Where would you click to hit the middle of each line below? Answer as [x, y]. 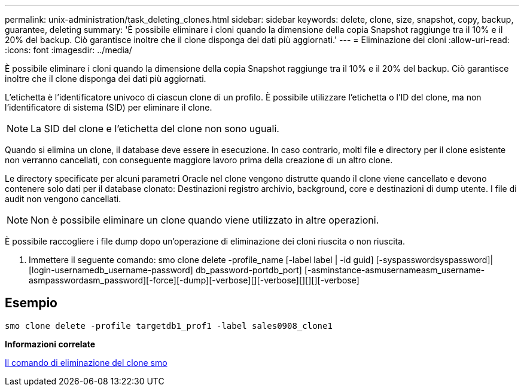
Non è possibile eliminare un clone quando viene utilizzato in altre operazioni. [205, 220]
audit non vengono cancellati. [63, 199]
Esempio [31, 303]
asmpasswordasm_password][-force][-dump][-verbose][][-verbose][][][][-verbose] [194, 280]
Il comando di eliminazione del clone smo [86, 362]
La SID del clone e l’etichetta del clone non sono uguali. [155, 129]
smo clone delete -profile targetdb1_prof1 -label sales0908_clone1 [169, 326]
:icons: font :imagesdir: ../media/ [68, 50]
